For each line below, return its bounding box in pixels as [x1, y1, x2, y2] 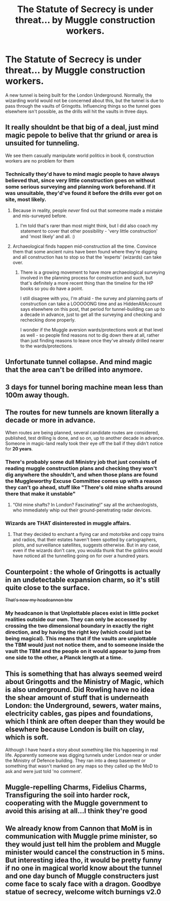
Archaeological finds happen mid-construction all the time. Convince [12, 243, 157, 249]
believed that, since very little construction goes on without [5, 177, 156, 184]
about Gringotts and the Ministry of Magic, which [5, 678, 164, 686]
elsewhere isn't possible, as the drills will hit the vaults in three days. [5, 108, 148, 114]
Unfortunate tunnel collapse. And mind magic [5, 358, 152, 366]
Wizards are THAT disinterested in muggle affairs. [5, 520, 131, 527]
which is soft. [5, 733, 49, 742]
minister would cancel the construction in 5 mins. [5, 848, 165, 856]
